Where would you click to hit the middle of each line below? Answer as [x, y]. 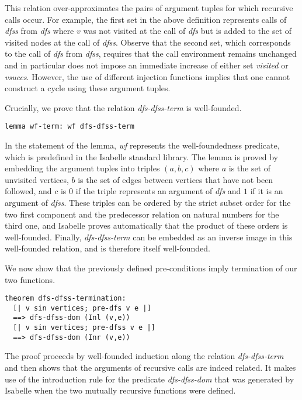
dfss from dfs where [39, 31]
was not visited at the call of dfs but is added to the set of [188, 31]
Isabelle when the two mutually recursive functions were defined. [120, 390]
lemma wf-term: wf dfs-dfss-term [70, 127]
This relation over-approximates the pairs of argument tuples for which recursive [149, 8]
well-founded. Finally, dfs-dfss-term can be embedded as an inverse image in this [149, 237]
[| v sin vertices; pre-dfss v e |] [84, 328]
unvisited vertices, [37, 179]
